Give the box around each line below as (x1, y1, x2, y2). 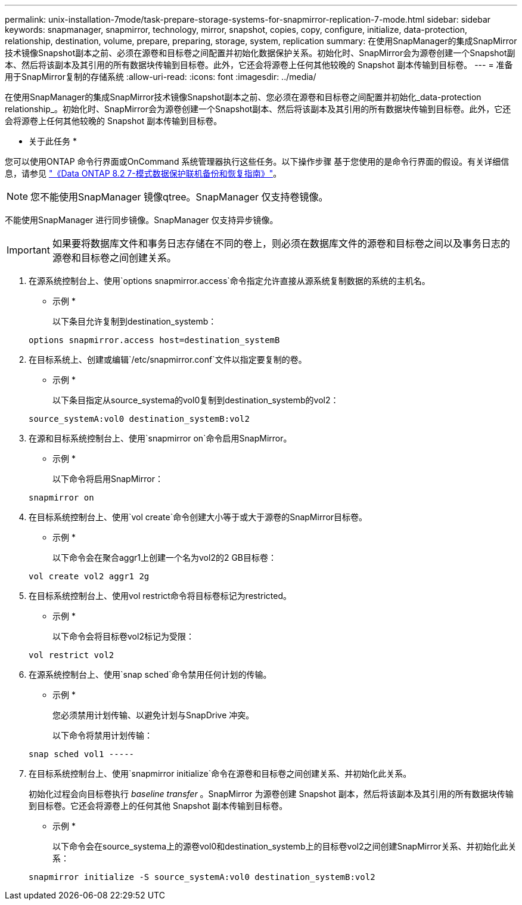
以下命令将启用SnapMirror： (52, 474, 163, 484)
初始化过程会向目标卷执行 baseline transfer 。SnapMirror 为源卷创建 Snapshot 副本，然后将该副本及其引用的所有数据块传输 (29, 789, 514, 799)
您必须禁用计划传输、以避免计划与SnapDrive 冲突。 (52, 710, 254, 720)
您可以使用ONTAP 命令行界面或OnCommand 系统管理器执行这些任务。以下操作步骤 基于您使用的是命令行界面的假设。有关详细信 (5, 156, 509, 166)
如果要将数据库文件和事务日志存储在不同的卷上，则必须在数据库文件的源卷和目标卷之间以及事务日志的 (52, 237, 510, 249)
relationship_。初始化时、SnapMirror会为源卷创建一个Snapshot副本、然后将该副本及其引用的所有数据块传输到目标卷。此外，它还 (5, 104, 511, 114)
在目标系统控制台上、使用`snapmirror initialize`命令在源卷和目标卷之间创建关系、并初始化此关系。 (29, 768, 412, 779)
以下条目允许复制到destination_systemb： (52, 316, 217, 326)
